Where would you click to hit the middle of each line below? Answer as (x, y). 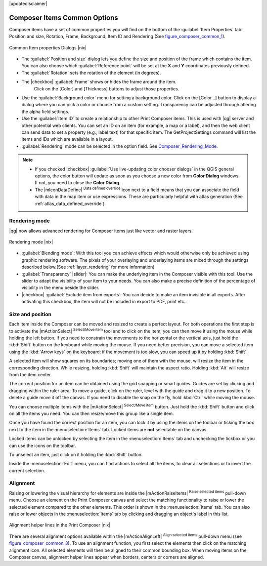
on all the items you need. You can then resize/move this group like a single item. (91, 413)
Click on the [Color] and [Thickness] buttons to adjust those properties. (107, 88)
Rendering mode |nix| (31, 242)
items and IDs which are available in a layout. (67, 139)
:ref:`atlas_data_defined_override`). (70, 203)
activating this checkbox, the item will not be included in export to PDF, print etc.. (104, 302)
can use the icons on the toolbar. (43, 445)
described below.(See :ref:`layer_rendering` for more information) (88, 267)
